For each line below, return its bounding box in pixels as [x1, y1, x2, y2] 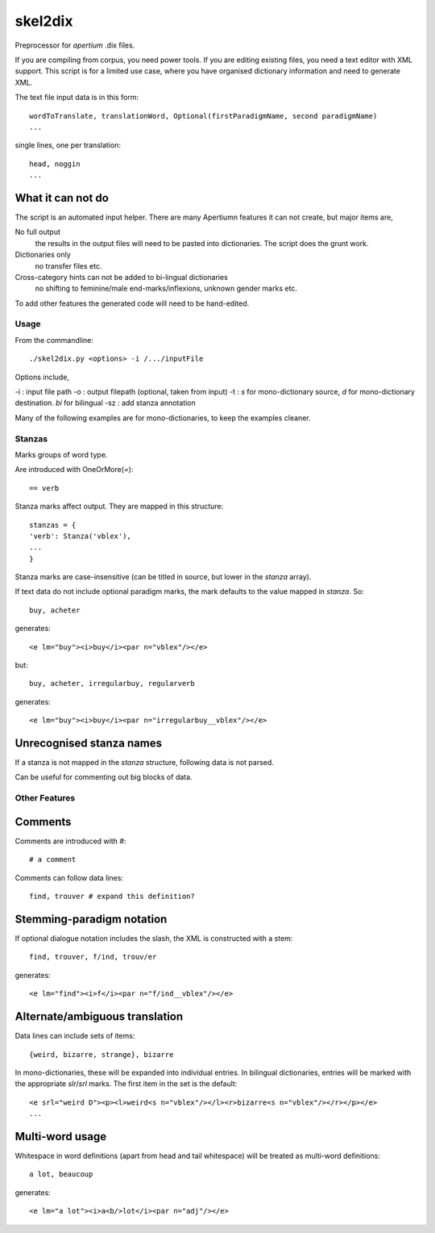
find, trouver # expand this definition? [29, 892, 195, 901]
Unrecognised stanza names [14, 737, 163, 750]
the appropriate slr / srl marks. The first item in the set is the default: [14, 1079, 238, 1089]
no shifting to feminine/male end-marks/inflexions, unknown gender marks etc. [35, 283, 298, 294]
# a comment [29, 855, 77, 864]
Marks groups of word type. [14, 449, 108, 459]
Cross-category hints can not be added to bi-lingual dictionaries [14, 272, 229, 282]
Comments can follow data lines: [14, 872, 124, 883]
